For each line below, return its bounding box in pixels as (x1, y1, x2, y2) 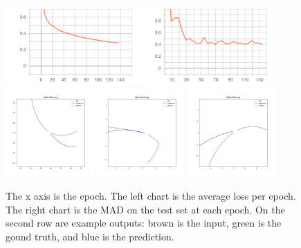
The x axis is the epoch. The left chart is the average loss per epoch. (6, 189, 296, 203)
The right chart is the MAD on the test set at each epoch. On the (6, 202, 285, 216)
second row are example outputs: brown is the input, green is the (6, 216, 282, 230)
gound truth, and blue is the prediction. (6, 229, 174, 243)
